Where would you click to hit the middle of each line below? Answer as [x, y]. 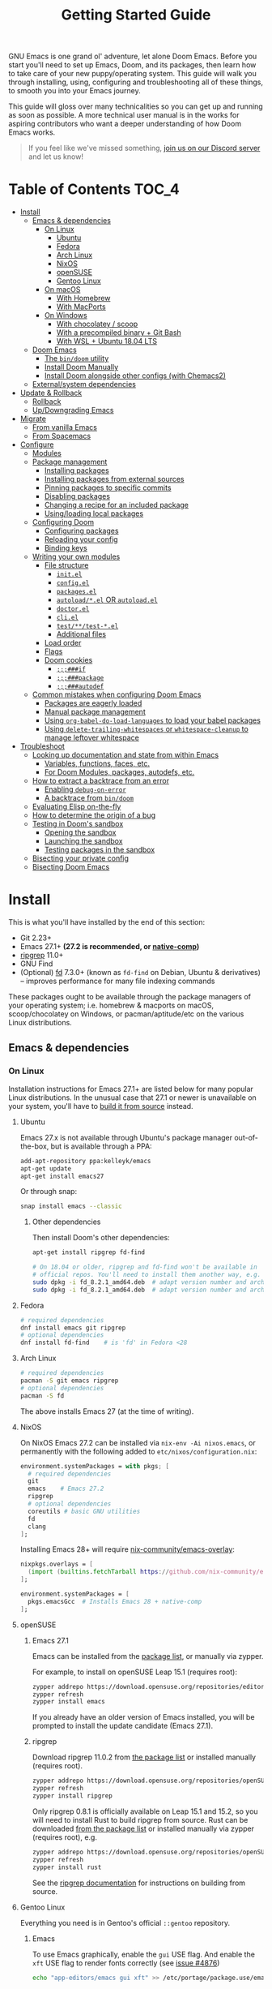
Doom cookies [68, 660]
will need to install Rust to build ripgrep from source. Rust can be [140, 1819]
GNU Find [36, 964]
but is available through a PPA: [101, 1146]
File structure [66, 565]
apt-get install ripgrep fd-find [89, 1252]
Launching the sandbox [83, 841]
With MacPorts [81, 307]
